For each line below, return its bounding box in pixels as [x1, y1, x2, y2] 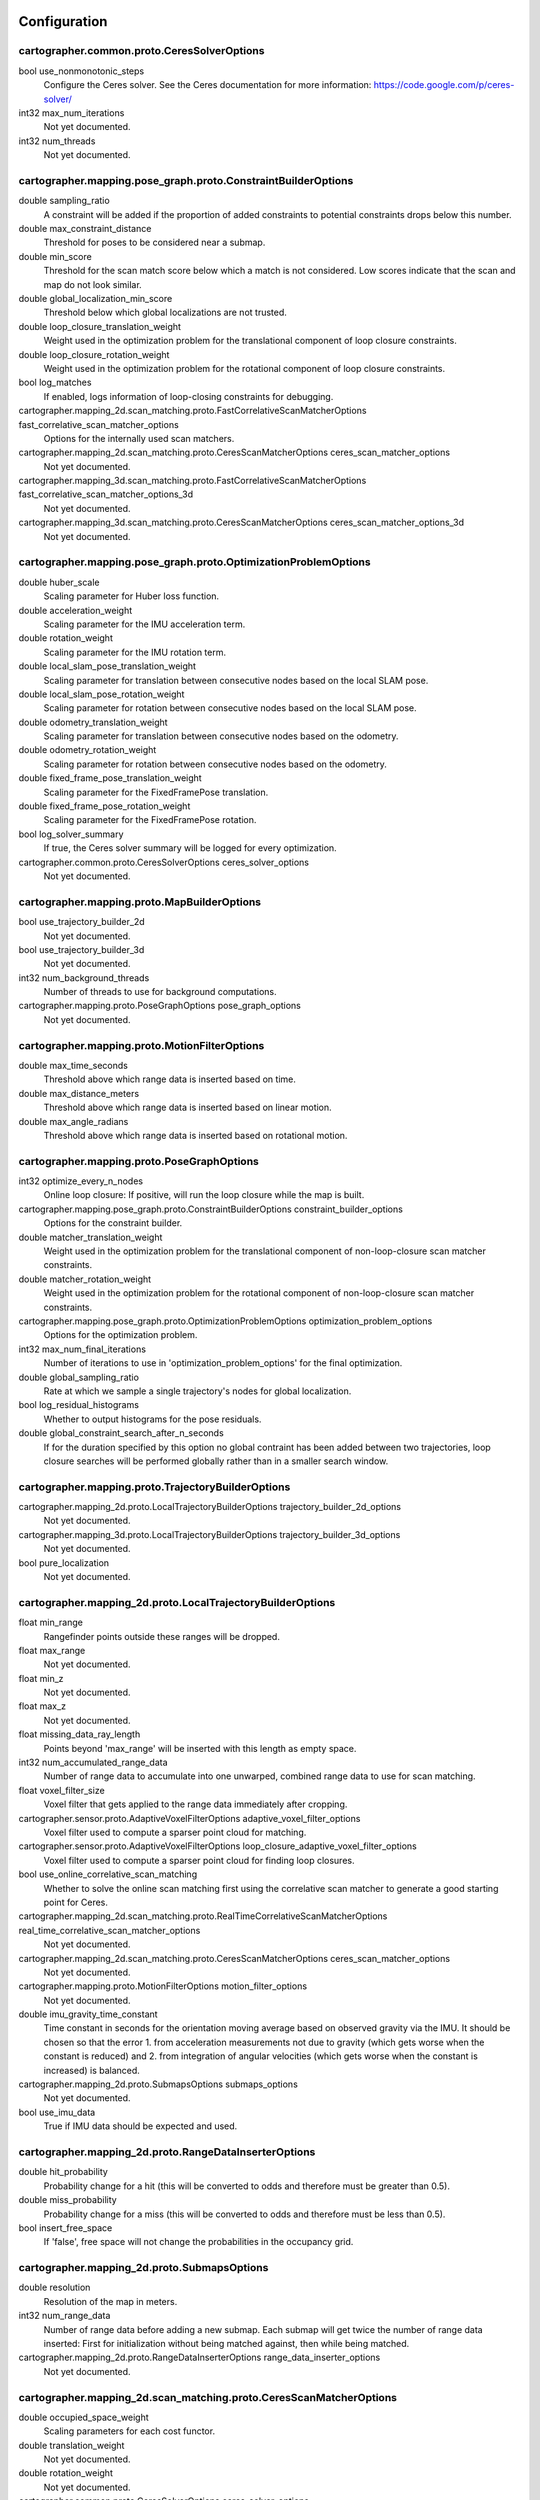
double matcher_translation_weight [18, 1231, 163, 1243]
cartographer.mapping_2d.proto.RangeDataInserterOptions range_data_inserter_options [18, 2351, 381, 2364]
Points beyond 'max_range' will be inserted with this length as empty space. [43, 1742, 357, 1754]
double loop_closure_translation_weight [18, 320, 182, 332]
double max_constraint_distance [18, 223, 152, 235]
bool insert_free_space [18, 2221, 113, 2234]
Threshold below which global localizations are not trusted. [43, 306, 287, 319]
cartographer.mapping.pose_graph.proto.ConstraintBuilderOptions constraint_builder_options [18, 1203, 404, 1215]
